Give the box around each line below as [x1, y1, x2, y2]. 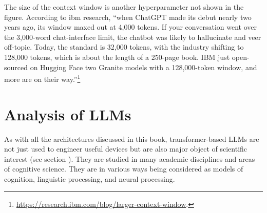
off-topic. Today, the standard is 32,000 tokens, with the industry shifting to [4, 41, 244, 52]
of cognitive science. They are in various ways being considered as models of [4, 163, 243, 174]
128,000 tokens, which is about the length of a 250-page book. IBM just [4, 51, 230, 62]
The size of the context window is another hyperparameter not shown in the [4, 2, 244, 12]
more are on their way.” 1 [4, 72, 81, 84]
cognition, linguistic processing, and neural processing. [4, 173, 175, 184]
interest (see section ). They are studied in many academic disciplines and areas [4, 153, 255, 164]
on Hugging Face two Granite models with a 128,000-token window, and [30, 61, 257, 72]
